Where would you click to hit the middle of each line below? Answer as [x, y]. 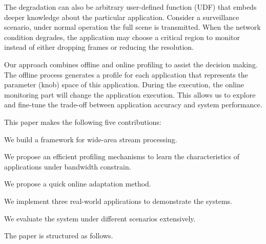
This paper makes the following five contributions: [83, 121]
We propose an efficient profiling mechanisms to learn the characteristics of [122, 156]
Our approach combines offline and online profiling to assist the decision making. [131, 64]
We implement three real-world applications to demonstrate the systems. [118, 201]
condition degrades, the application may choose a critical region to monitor [122, 37]
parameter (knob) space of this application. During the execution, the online [124, 85]
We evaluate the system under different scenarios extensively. [100, 218]
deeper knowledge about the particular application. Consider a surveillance [122, 17]
